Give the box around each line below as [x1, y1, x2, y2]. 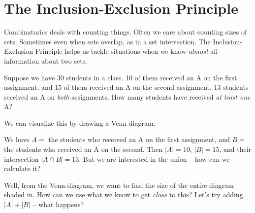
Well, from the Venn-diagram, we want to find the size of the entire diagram [4, 179, 234, 190]
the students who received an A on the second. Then [4, 144, 163, 154]
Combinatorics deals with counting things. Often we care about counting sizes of [4, 27, 247, 37]
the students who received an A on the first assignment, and [48, 134, 230, 144]
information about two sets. [4, 55, 87, 66]
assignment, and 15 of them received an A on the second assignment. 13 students [4, 82, 249, 92]
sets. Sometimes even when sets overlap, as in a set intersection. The [4, 36, 211, 46]
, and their [219, 144, 252, 154]
